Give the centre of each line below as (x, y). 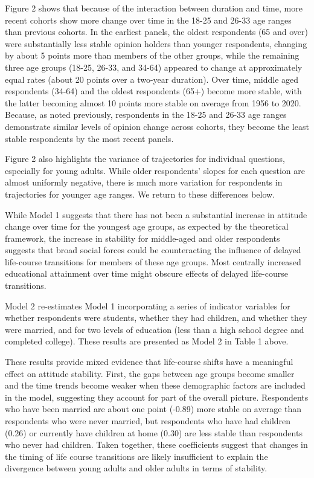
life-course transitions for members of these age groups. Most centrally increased (153, 261)
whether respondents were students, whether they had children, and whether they (156, 318)
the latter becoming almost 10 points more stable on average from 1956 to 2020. (153, 102)
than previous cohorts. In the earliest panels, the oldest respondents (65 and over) (157, 32)
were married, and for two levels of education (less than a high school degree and (155, 329)
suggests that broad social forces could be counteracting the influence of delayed (153, 250)
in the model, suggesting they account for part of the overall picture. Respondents (157, 397)
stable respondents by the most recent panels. (89, 138)
